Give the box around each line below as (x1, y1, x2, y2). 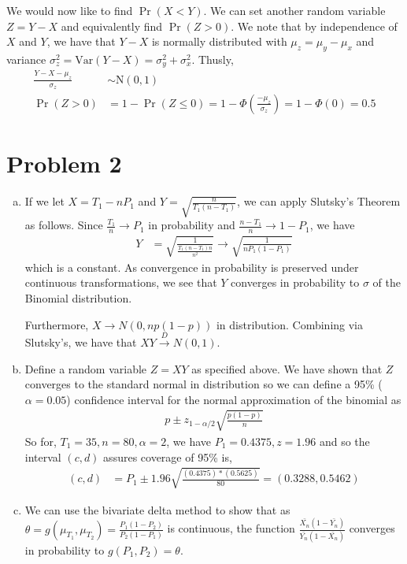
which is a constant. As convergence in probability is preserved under (24, 258, 359, 275)
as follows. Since (24, 217, 103, 233)
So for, (24, 432, 57, 449)
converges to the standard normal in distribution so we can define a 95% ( (24, 376, 383, 392)
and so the (319, 432, 370, 449)
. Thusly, (191, 50, 234, 67)
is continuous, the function (167, 520, 295, 536)
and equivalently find (61, 17, 163, 34)
